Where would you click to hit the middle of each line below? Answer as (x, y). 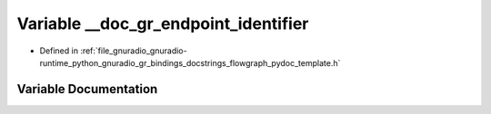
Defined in (59, 51)
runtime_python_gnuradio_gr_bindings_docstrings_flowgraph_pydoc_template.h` (190, 62)
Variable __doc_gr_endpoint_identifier (163, 24)
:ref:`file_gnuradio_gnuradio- (134, 51)
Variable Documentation (87, 89)
